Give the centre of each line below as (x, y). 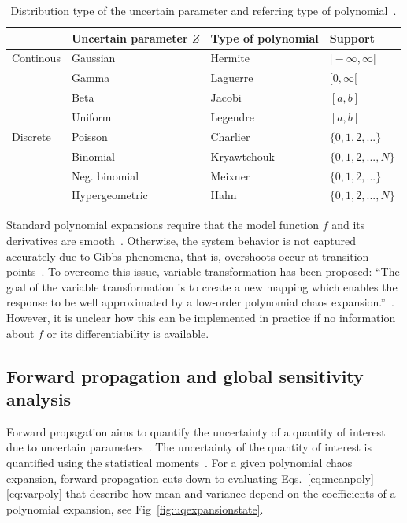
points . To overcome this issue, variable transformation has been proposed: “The (203, 271)
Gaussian (93, 58)
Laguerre (232, 78)
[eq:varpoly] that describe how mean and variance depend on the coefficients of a (201, 493)
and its (348, 225)
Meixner (230, 175)
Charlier (230, 136)
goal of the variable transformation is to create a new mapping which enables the (202, 286)
